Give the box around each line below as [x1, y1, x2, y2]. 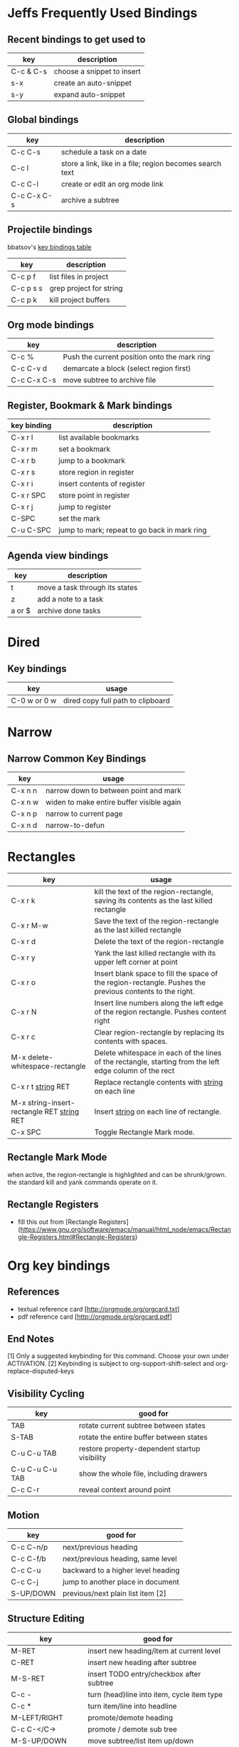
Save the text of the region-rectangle [94, 916, 219, 926]
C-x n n [11, 786, 38, 796]
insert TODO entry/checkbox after [87, 1669, 201, 1679]
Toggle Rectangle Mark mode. [94, 1127, 195, 1137]
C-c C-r [11, 1485, 40, 1495]
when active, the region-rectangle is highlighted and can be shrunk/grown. [7, 1170, 227, 1178]
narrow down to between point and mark [45, 786, 181, 796]
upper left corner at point [94, 957, 178, 967]
